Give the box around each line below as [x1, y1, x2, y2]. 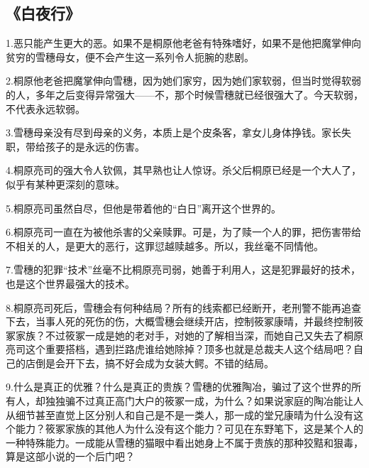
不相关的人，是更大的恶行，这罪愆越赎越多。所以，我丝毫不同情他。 [6, 238, 324, 253]
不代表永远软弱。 [6, 101, 85, 116]
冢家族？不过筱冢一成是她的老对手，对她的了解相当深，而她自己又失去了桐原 [6, 327, 363, 342]
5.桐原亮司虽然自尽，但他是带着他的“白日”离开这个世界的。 [6, 200, 282, 215]
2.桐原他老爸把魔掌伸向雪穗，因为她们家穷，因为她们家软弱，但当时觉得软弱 [6, 73, 361, 88]
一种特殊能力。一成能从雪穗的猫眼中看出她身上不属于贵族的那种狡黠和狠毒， [6, 435, 363, 450]
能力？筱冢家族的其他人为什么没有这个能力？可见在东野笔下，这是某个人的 [15, 421, 363, 436]
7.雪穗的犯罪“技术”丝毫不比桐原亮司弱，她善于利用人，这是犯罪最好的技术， [6, 262, 361, 277]
